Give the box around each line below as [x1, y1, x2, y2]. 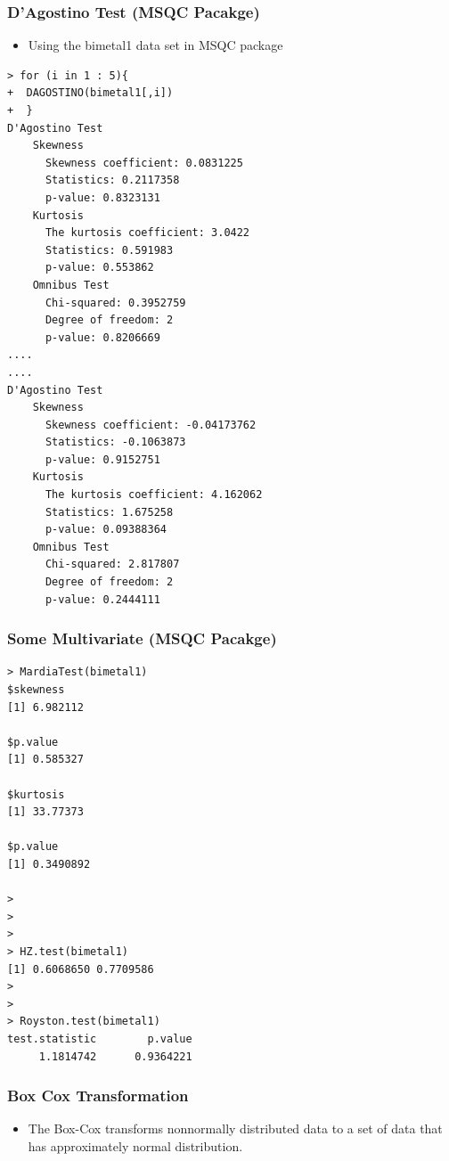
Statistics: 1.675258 [45, 505, 174, 519]
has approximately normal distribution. [28, 1136, 243, 1155]
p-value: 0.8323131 [45, 191, 160, 204]
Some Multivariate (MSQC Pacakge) [7, 627, 277, 650]
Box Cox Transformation [7, 1084, 189, 1107]
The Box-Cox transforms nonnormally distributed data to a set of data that [28, 1119, 443, 1138]
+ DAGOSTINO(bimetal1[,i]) [7, 86, 174, 100]
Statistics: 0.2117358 [45, 174, 180, 187]
